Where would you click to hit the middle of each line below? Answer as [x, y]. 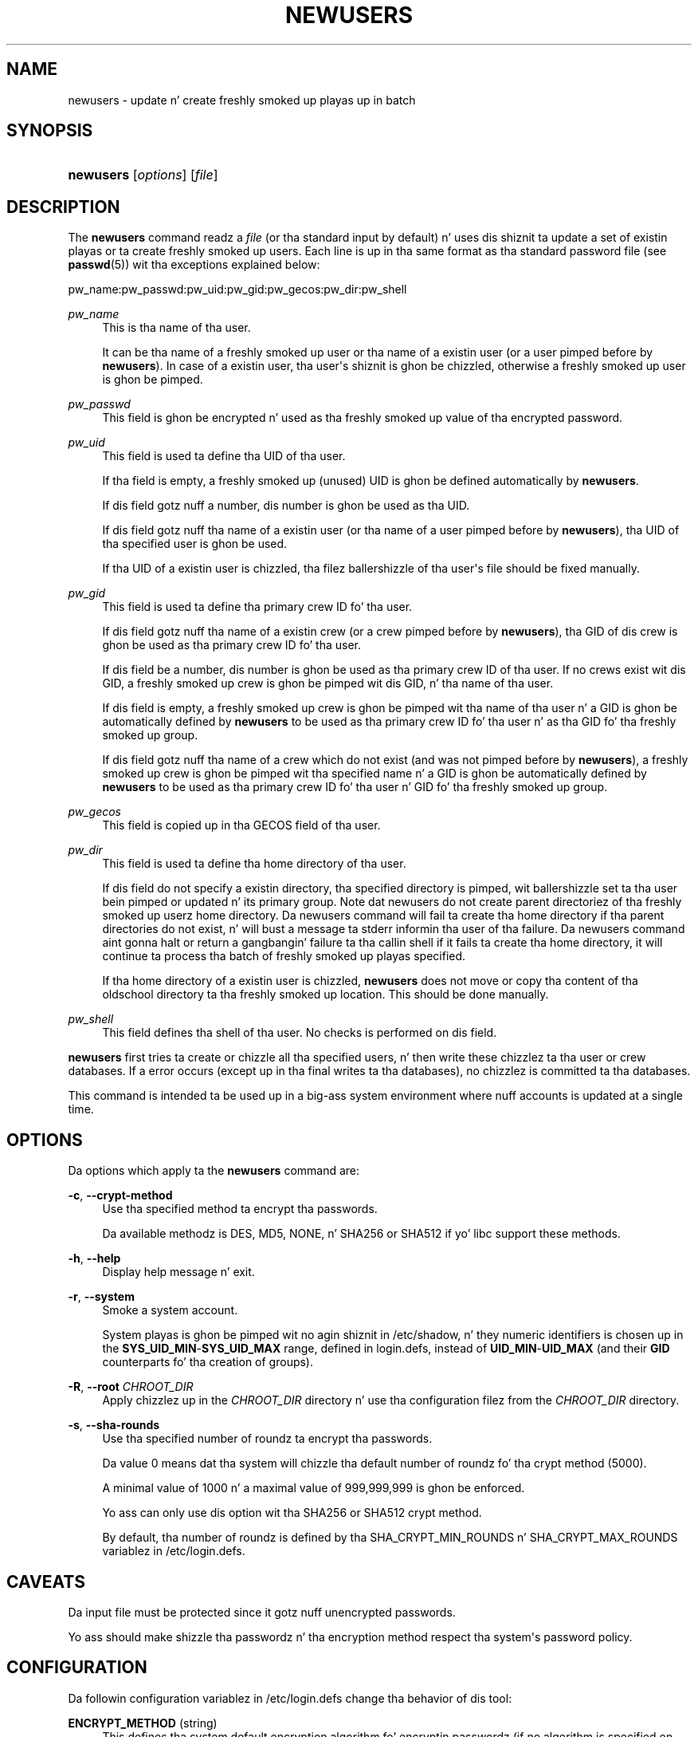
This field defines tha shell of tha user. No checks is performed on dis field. [300, 1033]
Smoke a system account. [170, 1310]
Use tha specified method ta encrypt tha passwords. [240, 1209]
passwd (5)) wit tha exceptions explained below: [194, 265]
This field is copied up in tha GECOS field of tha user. [241, 825]
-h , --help [94, 1258]
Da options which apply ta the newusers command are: [214, 1171]
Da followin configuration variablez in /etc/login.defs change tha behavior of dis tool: [290, 1698]
